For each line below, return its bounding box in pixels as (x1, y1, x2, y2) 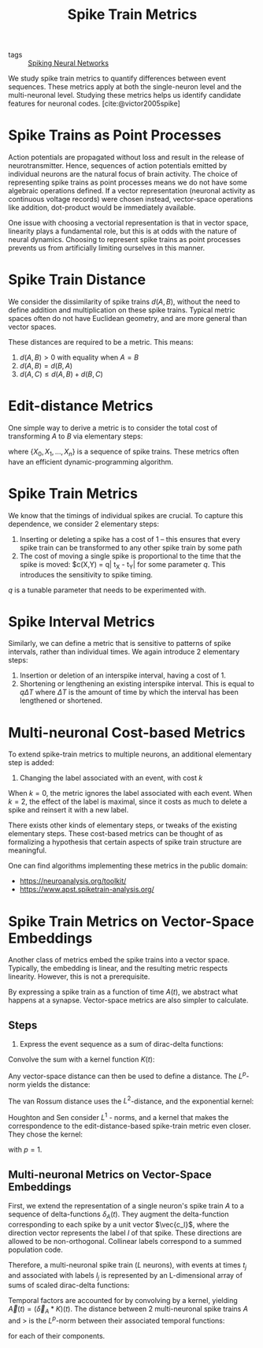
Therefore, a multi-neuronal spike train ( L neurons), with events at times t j (8, 1260, 246, 1271)
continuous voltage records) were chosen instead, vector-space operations (8, 195, 254, 204)
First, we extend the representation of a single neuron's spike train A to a (8, 1201, 244, 1210)
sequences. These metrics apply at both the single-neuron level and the (8, 82, 242, 91)
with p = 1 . (8, 1145, 43, 1155)
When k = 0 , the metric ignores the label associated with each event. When (8, 789, 253, 798)
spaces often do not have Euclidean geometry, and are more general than (8, 314, 247, 323)
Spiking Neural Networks (28, 58, 109, 68)
